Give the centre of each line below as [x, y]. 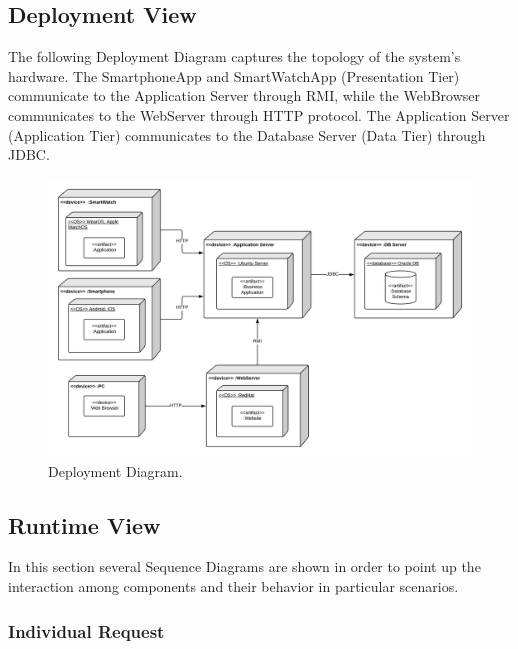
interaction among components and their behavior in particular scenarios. [233, 586]
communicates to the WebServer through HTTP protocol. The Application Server [259, 114]
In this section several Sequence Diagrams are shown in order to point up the [244, 566]
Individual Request [86, 630]
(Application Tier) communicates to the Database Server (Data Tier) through [247, 134]
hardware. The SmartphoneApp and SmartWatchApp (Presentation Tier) [234, 75]
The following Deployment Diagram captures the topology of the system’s [234, 56]
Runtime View [84, 524]
